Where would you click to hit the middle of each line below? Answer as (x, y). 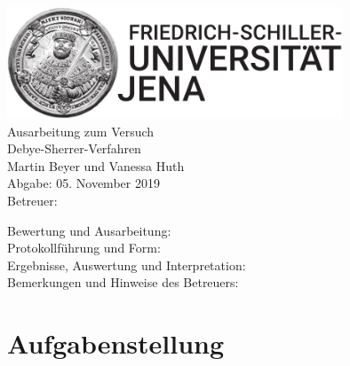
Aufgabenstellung (116, 343)
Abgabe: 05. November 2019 (84, 183)
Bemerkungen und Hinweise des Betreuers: (123, 282)
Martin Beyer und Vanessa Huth (96, 165)
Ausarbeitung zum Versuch (81, 131)
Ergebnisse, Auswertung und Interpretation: (127, 265)
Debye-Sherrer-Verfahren (74, 148)
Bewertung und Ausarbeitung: (89, 230)
